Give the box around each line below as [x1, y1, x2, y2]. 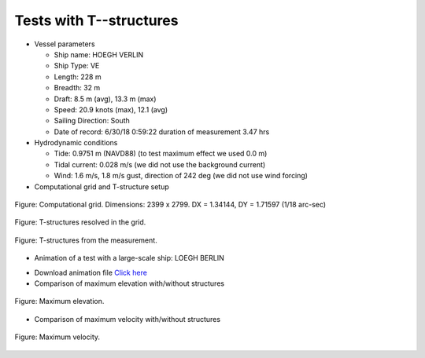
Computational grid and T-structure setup [34, 181, 169, 192]
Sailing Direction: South [54, 116, 130, 126]
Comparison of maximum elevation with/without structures [34, 279, 224, 288]
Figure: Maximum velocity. [14, 332, 101, 342]
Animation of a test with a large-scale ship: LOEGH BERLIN [34, 254, 224, 263]
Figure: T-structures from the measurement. [14, 236, 157, 245]
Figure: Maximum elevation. [14, 297, 105, 306]
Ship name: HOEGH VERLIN [54, 49, 144, 59]
